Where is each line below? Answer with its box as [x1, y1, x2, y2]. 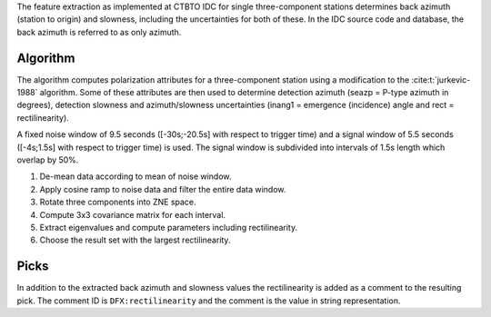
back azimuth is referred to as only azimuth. [16, 26, 182, 37]
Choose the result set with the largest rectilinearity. [39, 234, 231, 245]
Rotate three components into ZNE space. [39, 196, 196, 208]
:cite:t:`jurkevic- [411, 74, 471, 85]
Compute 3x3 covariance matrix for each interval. [39, 209, 226, 220]
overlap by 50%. [16, 154, 79, 165]
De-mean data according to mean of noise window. [39, 171, 232, 182]
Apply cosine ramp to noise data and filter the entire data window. [39, 183, 286, 194]
